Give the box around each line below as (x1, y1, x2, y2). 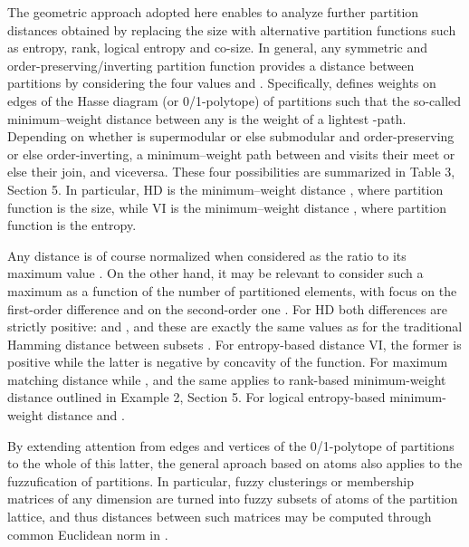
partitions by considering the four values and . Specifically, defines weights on (7, 73, 436, 92)
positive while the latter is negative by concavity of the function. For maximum (7, 352, 448, 371)
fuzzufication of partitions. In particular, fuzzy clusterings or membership (7, 471, 414, 490)
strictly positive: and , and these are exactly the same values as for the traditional (7, 317, 463, 336)
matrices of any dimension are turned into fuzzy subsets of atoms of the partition (7, 489, 458, 508)
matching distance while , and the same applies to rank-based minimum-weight (7, 369, 446, 389)
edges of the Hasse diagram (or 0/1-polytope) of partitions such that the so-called (7, 91, 462, 110)
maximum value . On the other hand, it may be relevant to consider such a (7, 264, 424, 283)
